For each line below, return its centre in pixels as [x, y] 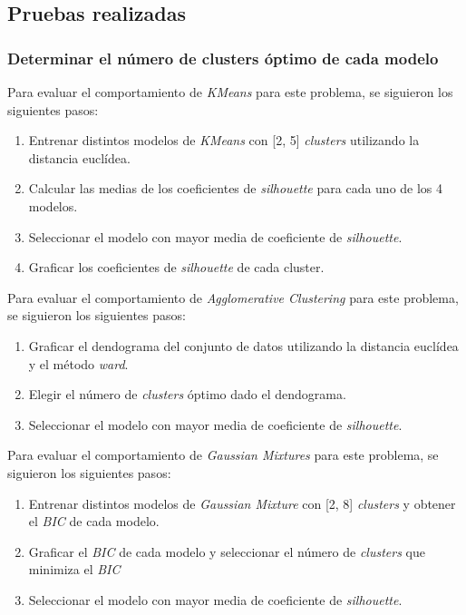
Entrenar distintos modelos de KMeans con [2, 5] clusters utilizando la [224, 140]
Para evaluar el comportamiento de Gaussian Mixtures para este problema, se [223, 455]
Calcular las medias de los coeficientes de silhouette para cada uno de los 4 [236, 188]
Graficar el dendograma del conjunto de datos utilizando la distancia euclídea [243, 345]
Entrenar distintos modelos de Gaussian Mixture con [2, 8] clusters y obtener [242, 503]
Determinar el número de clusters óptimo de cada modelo [223, 58]
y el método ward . [78, 363]
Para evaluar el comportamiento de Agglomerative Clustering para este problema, [233, 297]
